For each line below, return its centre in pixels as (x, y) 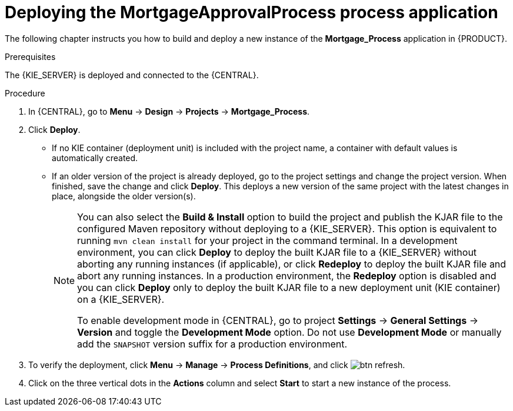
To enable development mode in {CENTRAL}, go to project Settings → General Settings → (278, 320)
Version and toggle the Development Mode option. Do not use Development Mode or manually (289, 332)
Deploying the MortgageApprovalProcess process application (251, 12)
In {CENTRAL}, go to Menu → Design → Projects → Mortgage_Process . (169, 111)
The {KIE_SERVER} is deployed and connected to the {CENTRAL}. (132, 75)
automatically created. (95, 158)
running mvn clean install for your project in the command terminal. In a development (267, 240)
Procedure (25, 93)
